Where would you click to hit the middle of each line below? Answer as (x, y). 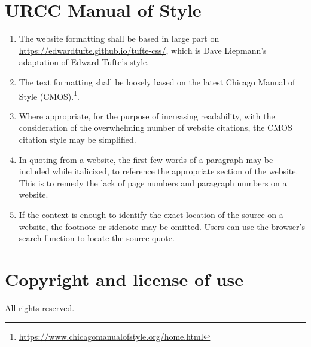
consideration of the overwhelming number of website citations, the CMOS (155, 128)
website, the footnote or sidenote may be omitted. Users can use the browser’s (162, 226)
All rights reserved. (40, 307)
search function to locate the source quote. (97, 238)
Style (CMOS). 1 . (49, 95)
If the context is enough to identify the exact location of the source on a (151, 214)
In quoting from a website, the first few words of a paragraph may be (146, 159)
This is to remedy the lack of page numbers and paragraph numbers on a (153, 182)
